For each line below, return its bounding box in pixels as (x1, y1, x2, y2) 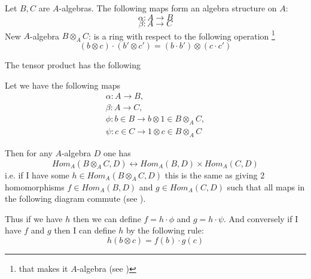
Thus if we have (5, 212, 63, 225)
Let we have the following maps (5, 78, 121, 91)
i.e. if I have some (5, 168, 69, 181)
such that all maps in (227, 180, 305, 193)
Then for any (5, 146, 53, 159)
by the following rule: (126, 224, 204, 236)
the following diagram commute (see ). (5, 192, 146, 205)
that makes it (19, 262, 68, 274)
